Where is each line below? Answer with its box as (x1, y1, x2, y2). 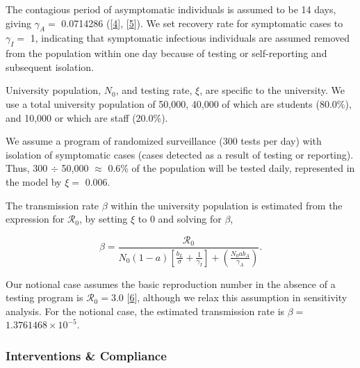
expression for (6, 211, 65, 226)
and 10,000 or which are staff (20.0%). (6, 110, 168, 125)
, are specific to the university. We (199, 83, 345, 97)
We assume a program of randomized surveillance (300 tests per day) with (6, 134, 322, 148)
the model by (6, 174, 62, 189)
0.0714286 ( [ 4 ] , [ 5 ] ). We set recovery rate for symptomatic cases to (61, 15, 343, 30)
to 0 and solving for (138, 211, 222, 226)
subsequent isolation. (6, 59, 95, 74)
